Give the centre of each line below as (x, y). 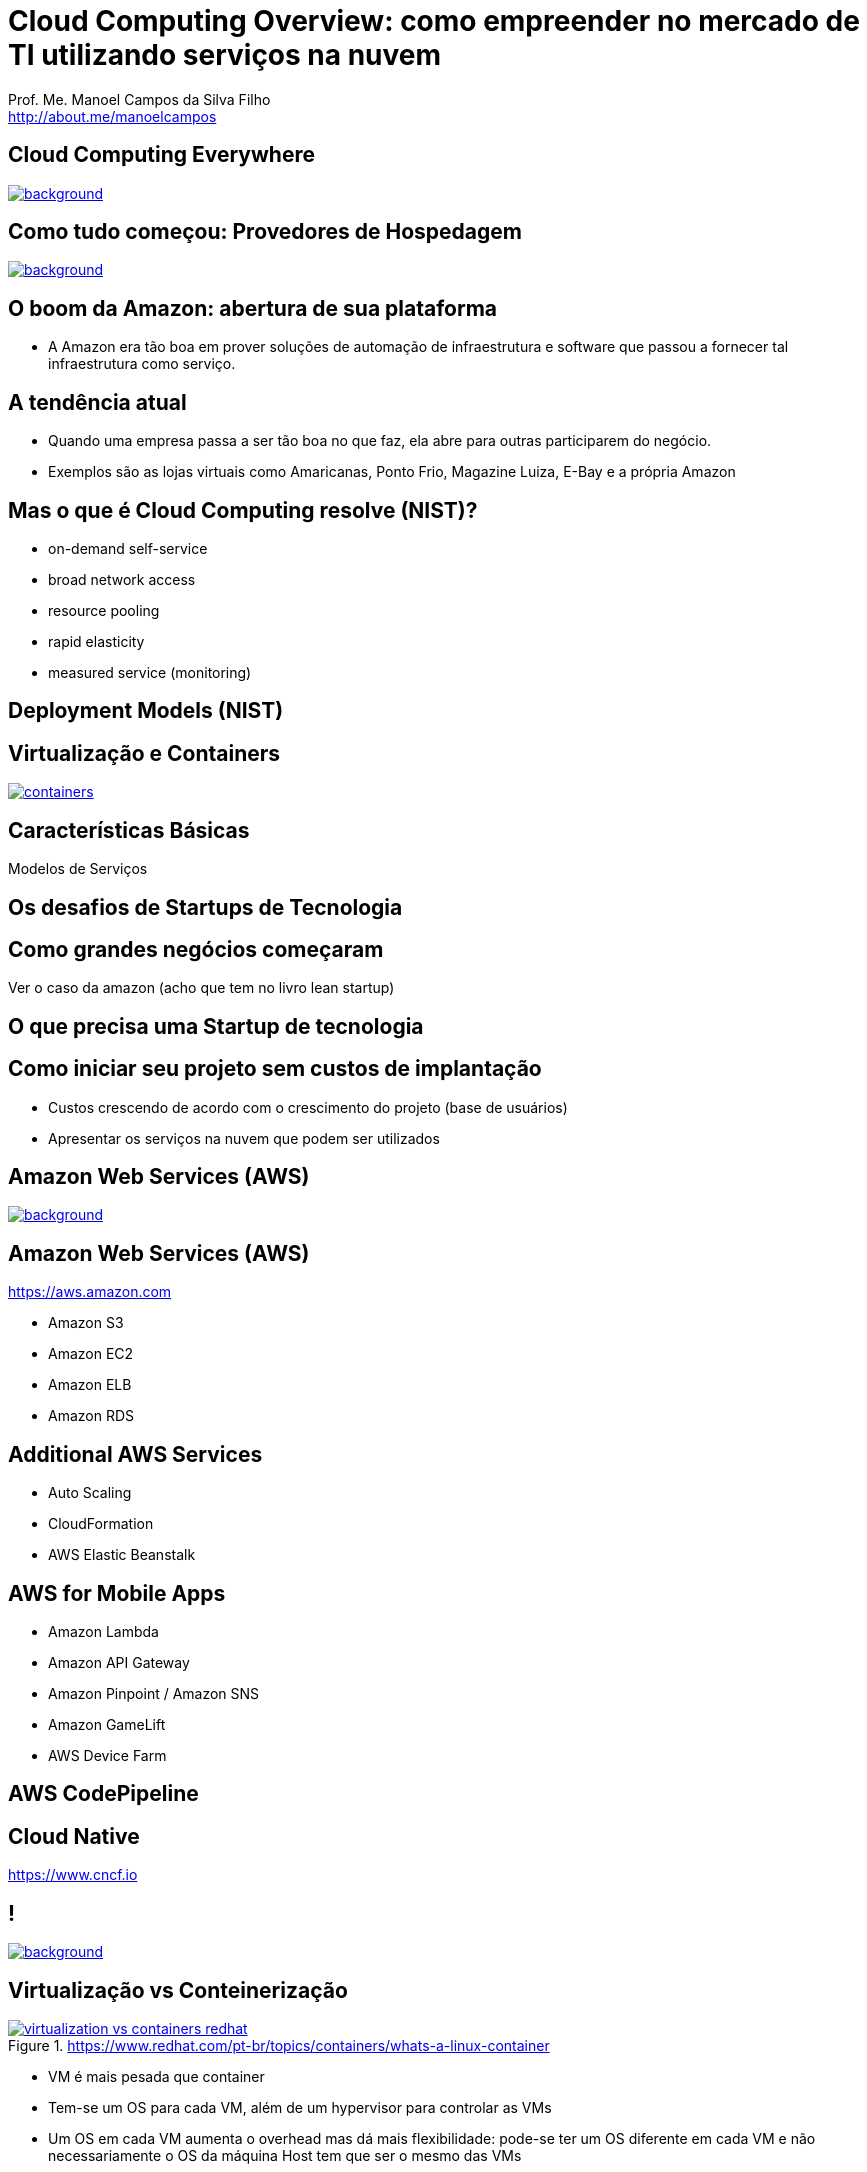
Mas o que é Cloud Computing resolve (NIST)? (243, 510)
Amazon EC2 (91, 1354)
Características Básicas (129, 830)
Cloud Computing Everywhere (161, 155)
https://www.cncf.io (73, 1875)
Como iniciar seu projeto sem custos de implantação (275, 1069)
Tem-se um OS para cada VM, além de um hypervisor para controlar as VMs (300, 2107)
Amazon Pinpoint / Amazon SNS (154, 1693)
